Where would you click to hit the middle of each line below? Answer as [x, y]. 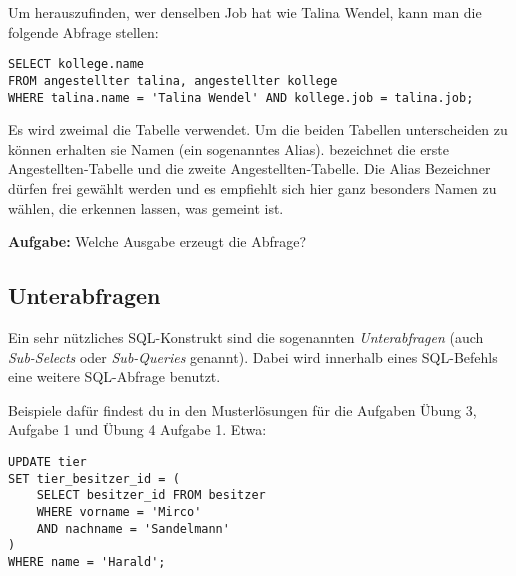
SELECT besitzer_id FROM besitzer [151, 495]
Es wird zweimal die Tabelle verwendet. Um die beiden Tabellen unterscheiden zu [258, 129]
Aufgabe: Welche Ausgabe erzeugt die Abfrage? [157, 241]
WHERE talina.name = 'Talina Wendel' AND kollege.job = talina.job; [241, 97]
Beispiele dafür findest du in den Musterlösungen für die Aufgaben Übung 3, [242, 409]
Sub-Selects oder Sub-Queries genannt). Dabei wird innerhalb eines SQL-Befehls [253, 356]
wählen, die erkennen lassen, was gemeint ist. [146, 207]
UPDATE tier [47, 461]
